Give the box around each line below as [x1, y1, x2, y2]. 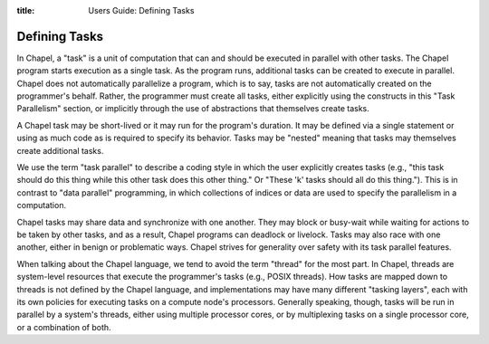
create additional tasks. [16, 145, 104, 156]
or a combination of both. [16, 321, 112, 332]
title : [16, 5, 35, 15]
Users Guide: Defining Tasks [88, 5, 195, 15]
